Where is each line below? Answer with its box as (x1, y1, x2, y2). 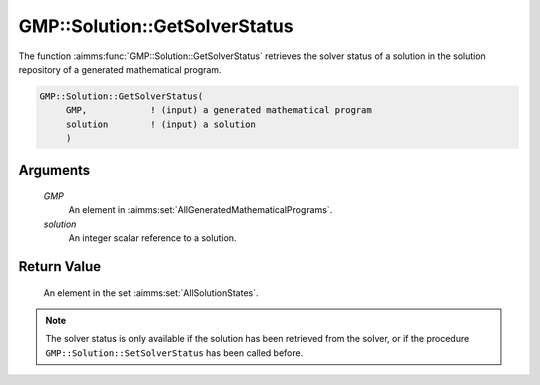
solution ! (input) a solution (65, 118, 257, 130)
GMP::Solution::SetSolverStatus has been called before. (45, 346, 304, 359)
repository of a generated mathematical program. (18, 63, 222, 75)
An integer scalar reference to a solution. (68, 232, 237, 244)
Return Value (18, 258, 102, 275)
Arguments (18, 161, 91, 179)
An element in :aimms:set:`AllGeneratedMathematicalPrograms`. (68, 204, 333, 216)
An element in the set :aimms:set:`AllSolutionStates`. (43, 286, 259, 299)
